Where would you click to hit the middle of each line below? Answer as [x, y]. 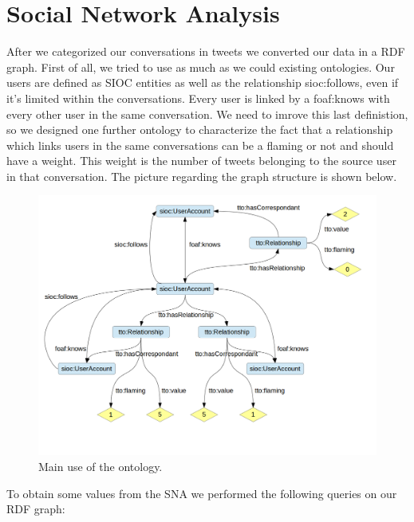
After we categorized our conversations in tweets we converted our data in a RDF [206, 51]
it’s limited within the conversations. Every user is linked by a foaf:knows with [198, 98]
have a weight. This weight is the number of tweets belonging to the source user [201, 161]
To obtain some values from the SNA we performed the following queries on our [202, 493]
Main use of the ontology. [101, 466]
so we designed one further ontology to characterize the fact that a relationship [200, 130]
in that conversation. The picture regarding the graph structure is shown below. [202, 176]
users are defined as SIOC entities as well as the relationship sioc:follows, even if [203, 82]
